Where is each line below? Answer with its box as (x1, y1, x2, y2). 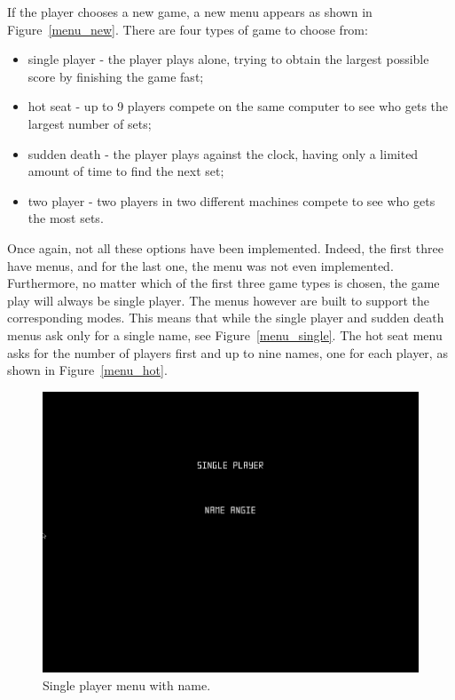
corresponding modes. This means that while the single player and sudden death (7, 308, 444, 327)
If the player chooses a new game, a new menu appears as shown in (7, 3, 373, 20)
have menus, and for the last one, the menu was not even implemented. (7, 256, 394, 274)
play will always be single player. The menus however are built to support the (7, 290, 430, 309)
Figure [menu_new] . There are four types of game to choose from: (7, 20, 368, 38)
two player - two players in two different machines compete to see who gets (27, 191, 435, 210)
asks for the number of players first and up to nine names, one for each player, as (7, 343, 448, 362)
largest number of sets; (27, 114, 152, 132)
